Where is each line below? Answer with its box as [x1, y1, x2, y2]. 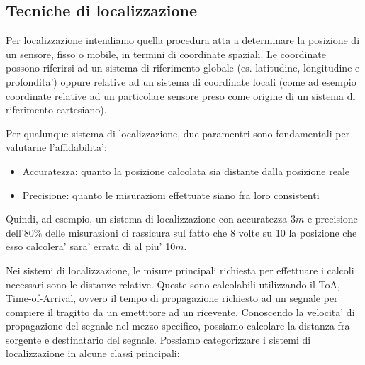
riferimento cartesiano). [6, 102, 107, 117]
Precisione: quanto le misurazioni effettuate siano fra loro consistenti [22, 187, 320, 202]
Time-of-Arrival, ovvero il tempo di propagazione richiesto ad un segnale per [6, 291, 338, 305]
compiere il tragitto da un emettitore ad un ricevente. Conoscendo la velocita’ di [6, 304, 355, 319]
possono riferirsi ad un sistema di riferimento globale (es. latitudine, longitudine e [6, 60, 360, 75]
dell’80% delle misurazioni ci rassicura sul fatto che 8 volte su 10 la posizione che [6, 225, 357, 240]
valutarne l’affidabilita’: [6, 140, 107, 155]
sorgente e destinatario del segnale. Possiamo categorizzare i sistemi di [6, 332, 311, 347]
